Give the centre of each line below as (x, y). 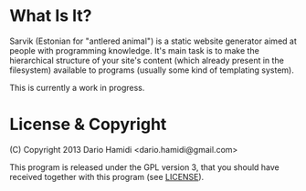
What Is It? (51, 16)
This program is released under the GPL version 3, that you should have (145, 167)
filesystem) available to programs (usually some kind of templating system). (152, 70)
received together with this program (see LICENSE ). (107, 176)
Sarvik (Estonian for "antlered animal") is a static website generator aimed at (153, 41)
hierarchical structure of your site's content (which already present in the (147, 60)
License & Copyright (88, 125)
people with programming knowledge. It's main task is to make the (135, 50)
